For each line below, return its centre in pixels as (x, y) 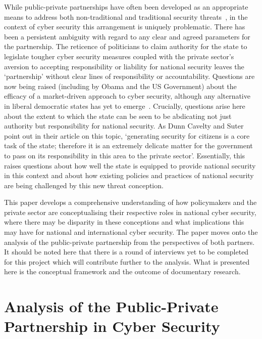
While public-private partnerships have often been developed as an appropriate (126, 7)
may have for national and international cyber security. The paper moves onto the (131, 232)
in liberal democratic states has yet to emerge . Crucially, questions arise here (125, 105)
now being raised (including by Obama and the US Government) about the (120, 86)
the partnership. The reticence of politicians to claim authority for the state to (126, 46)
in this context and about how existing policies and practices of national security (129, 175)
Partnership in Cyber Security (112, 326)
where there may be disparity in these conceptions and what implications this (124, 222)
